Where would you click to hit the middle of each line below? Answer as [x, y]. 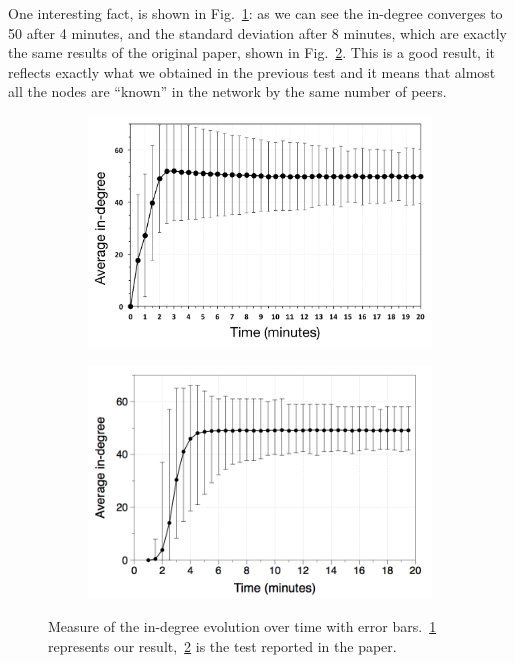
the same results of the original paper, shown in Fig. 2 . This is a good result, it [252, 52]
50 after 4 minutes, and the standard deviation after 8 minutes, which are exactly [257, 32]
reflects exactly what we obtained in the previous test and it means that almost [252, 71]
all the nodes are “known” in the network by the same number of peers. [227, 91]
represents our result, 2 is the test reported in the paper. [222, 645]
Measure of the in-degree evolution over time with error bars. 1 [242, 626]
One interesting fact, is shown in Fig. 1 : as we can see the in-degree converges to [255, 13]
